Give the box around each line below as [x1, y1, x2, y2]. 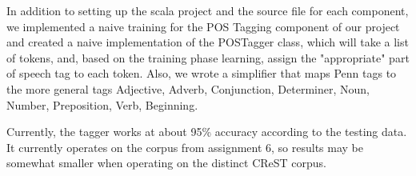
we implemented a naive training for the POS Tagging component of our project [6, 18, 400, 34]
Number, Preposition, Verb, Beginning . [6, 96, 198, 113]
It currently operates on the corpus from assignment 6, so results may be [6, 138, 364, 155]
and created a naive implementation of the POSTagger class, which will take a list [6, 34, 409, 50]
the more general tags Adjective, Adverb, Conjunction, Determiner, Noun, [6, 80, 370, 97]
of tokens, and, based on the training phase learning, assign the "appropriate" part [6, 49, 410, 66]
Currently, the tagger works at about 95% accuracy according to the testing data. [6, 123, 407, 140]
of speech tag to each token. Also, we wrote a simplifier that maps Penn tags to [6, 65, 397, 82]
